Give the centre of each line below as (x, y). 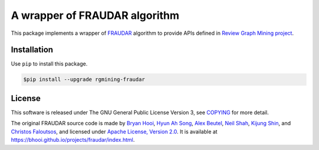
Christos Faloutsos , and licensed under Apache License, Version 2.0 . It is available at (114, 131)
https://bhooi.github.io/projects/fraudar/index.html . (73, 140)
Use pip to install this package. (49, 64)
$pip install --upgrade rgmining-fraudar (84, 79)
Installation (32, 50)
